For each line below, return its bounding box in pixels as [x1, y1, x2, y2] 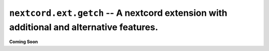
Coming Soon [9, 39, 38, 45]
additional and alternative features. [9, 21, 158, 33]
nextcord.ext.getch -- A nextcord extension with [9, 7, 228, 18]
